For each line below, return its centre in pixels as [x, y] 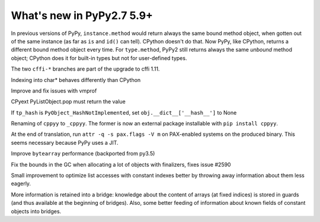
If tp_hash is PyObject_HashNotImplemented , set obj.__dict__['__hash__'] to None [124, 112]
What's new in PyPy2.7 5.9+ [82, 15]
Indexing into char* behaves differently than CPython [76, 80]
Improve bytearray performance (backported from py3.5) [83, 154]
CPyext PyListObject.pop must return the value [68, 102]
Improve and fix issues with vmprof [54, 91]
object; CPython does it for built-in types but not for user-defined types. [99, 58]
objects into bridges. [36, 211]
